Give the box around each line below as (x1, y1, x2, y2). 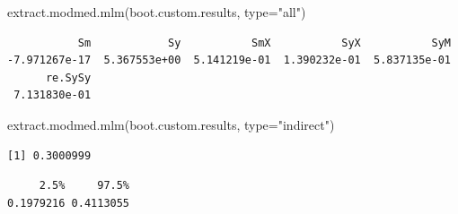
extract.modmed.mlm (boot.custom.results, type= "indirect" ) (7, 115, 335, 133)
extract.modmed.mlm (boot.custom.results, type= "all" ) (7, 3, 306, 21)
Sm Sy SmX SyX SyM (77, 36, 451, 49)
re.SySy (45, 71, 92, 84)
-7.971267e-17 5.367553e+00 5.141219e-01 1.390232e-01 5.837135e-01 (7, 54, 451, 67)
